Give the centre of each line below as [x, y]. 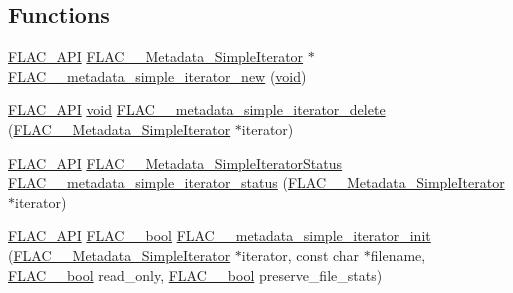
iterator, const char [300, 254]
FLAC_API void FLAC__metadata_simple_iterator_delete [197, 109]
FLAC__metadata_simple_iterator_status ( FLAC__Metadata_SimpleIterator [256, 182]
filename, [398, 254]
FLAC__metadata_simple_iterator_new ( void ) [157, 75]
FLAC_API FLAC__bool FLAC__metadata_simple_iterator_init [219, 235]
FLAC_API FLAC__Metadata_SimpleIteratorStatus [175, 162]
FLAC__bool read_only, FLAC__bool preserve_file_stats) [195, 274]
